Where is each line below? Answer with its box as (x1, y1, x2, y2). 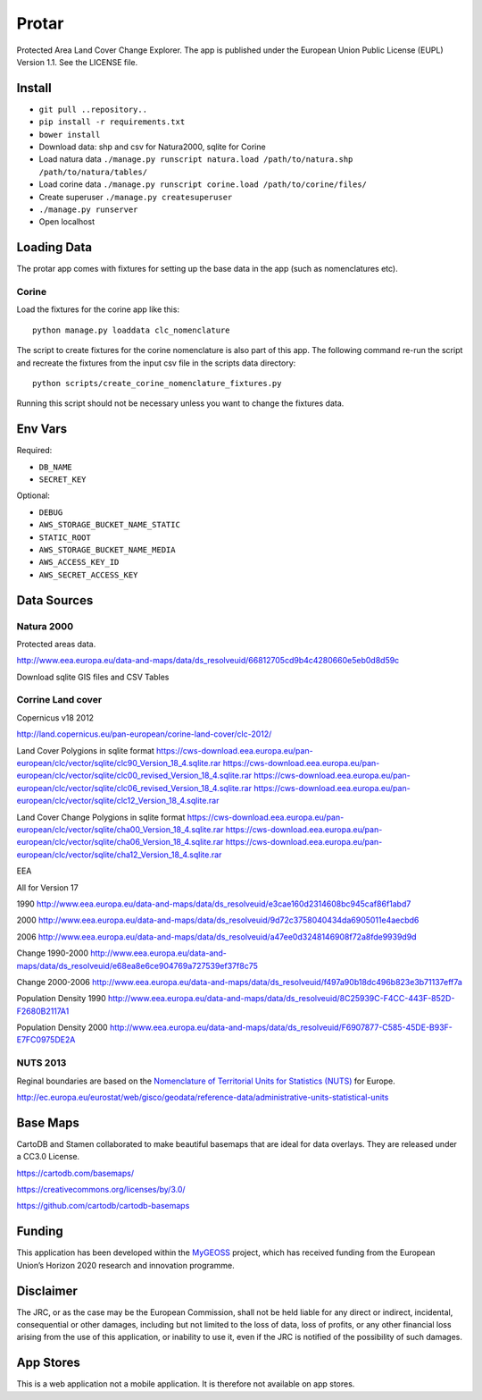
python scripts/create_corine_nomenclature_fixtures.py (32, 378, 282, 388)
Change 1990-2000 (16, 948, 89, 958)
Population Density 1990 (16, 993, 106, 1004)
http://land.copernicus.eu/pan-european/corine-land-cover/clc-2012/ (16, 729, 272, 739)
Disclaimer (16, 1283, 78, 1298)
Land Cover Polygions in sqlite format (16, 745, 155, 755)
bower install (38, 130, 101, 139)
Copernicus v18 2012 (16, 712, 94, 723)
